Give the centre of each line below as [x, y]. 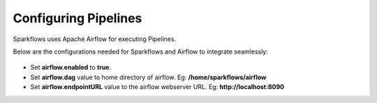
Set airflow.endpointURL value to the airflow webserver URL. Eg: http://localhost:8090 [157, 87]
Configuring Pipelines [77, 18]
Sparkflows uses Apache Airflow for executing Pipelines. [95, 39]
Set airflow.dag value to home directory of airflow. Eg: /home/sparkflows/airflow [148, 77]
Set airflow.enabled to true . [71, 68]
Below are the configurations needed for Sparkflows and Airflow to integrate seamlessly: [141, 51]
